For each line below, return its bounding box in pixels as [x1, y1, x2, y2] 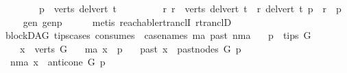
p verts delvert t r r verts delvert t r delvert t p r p [38, 1, 342, 15]
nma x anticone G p [10, 55, 106, 69]
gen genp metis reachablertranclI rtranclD [23, 14, 232, 29]
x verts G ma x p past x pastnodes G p [19, 41, 241, 55]
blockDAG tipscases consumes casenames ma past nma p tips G [5, 28, 311, 42]
